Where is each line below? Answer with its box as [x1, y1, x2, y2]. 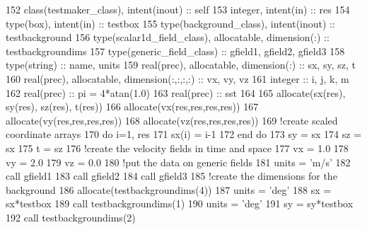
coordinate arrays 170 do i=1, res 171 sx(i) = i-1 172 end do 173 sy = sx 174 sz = [6, 127, 362, 142]
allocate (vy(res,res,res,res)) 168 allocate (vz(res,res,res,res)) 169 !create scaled [6, 113, 338, 127]
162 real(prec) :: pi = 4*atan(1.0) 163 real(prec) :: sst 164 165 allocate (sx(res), [6, 85, 346, 100]
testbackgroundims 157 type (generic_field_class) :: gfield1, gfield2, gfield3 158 [6, 43, 345, 58]
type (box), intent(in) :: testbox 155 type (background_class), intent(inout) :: [6, 16, 335, 30]
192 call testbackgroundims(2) [6, 209, 136, 224]
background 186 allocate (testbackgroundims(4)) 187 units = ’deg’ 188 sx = [6, 182, 332, 197]
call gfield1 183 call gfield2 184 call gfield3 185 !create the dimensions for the [6, 168, 337, 183]
